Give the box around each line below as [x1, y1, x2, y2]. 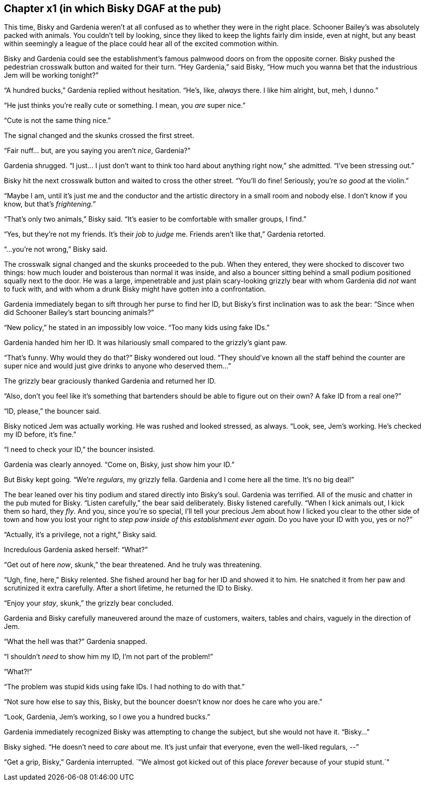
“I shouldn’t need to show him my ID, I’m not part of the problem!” [4, 652, 213, 661]
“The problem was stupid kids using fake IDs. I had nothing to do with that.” [4, 682, 245, 691]
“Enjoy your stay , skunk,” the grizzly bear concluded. [4, 599, 174, 608]
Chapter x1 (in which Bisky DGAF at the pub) [4, 2, 221, 15]
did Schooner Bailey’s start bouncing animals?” [4, 308, 154, 317]
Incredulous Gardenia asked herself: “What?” [4, 545, 148, 554]
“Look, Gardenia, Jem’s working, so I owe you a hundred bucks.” [4, 713, 210, 721]
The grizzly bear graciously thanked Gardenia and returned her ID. [4, 377, 216, 385]
